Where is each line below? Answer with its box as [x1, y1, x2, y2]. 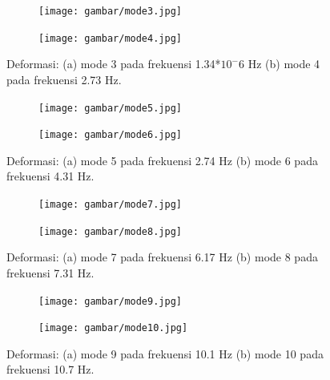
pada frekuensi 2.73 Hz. [6, 71, 122, 87]
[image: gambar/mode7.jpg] [38, 199, 182, 210]
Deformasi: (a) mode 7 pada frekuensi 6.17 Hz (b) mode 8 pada [6, 249, 318, 265]
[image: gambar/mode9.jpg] [38, 295, 182, 307]
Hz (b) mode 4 [247, 55, 320, 72]
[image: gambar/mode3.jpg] [38, 6, 182, 17]
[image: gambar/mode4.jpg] [38, 32, 182, 44]
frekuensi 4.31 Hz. [6, 168, 95, 184]
